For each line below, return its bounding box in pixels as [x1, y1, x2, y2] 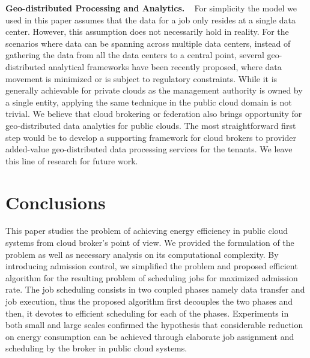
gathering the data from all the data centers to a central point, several [5, 49, 264, 61]
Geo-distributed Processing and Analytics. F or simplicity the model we [5, 2, 297, 14]
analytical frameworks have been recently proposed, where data [48, 60, 282, 73]
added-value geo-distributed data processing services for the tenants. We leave [5, 143, 293, 155]
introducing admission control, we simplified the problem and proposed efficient [5, 260, 298, 272]
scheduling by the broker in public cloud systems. [5, 342, 187, 354]
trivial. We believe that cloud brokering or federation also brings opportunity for [5, 107, 302, 120]
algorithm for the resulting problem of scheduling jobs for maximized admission [5, 271, 298, 284]
